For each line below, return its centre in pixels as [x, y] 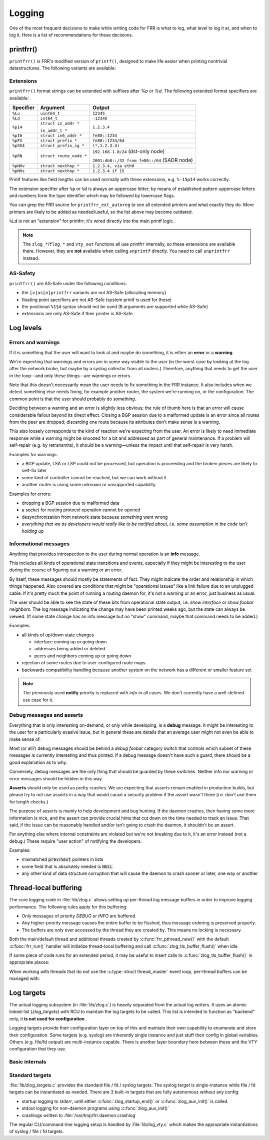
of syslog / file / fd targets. [36, 1131]
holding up [33, 531]
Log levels [25, 328]
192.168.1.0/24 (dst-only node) [129, 152]
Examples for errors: [30, 494]
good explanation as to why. [38, 762]
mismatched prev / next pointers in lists [62, 859]
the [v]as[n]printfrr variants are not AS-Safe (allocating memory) [94, 293]
